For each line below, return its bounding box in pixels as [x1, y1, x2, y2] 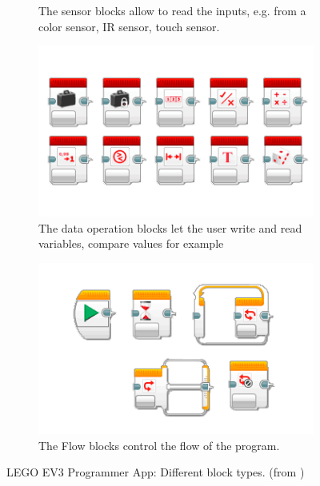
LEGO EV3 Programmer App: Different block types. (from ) [6, 464, 305, 480]
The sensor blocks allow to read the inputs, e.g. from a [38, 2, 306, 18]
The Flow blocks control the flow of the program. [38, 436, 280, 453]
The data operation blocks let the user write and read [38, 219, 302, 236]
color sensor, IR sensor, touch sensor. [38, 18, 220, 34]
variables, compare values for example [38, 235, 224, 252]
